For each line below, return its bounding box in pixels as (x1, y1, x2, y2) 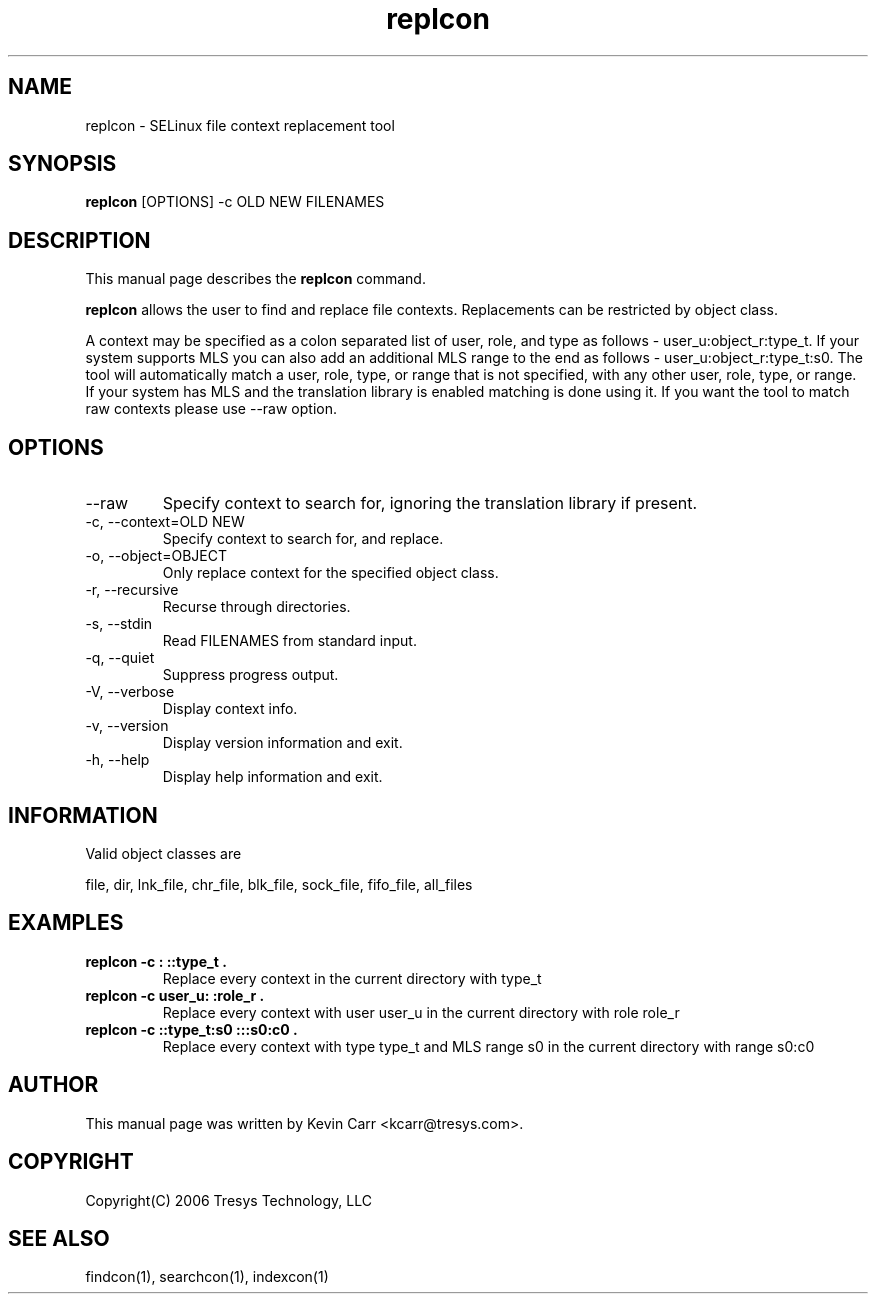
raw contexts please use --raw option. (85, 400, 337, 418)
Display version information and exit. (162, 734, 403, 752)
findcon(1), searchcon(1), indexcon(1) (85, 1268, 329, 1286)
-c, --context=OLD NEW (85, 513, 245, 531)
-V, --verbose (85, 683, 175, 701)
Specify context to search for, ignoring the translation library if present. (162, 493, 698, 514)
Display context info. (162, 700, 298, 718)
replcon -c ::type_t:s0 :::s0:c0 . (85, 1020, 298, 1038)
